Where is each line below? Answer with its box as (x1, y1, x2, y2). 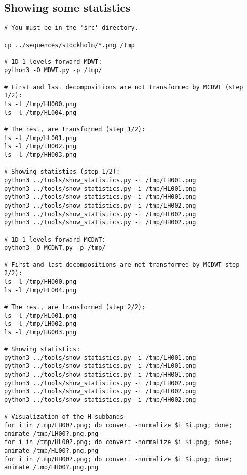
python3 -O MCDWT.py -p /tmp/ (4, 244, 106, 252)
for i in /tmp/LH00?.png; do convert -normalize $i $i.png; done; (4, 422, 233, 429)
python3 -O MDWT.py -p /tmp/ (4, 66, 102, 74)
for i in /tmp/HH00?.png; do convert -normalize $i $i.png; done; (4, 455, 233, 463)
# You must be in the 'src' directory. (4, 24, 138, 32)
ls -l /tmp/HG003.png (4, 328, 77, 336)
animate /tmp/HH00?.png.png (4, 464, 99, 471)
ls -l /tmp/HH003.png (4, 151, 77, 159)
